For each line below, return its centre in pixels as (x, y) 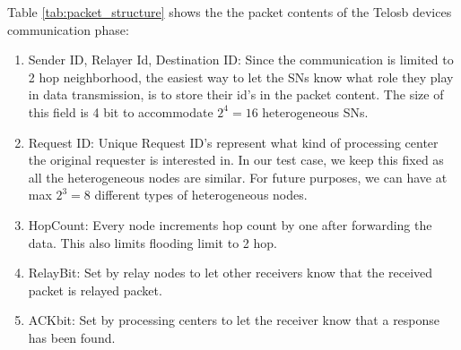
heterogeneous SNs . (315, 111)
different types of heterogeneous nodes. (201, 195)
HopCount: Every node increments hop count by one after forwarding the (230, 224)
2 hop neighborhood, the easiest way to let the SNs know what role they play (241, 77)
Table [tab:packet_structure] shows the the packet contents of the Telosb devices (230, 12)
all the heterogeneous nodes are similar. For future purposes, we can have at (238, 177)
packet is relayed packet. (95, 290)
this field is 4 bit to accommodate (121, 111)
